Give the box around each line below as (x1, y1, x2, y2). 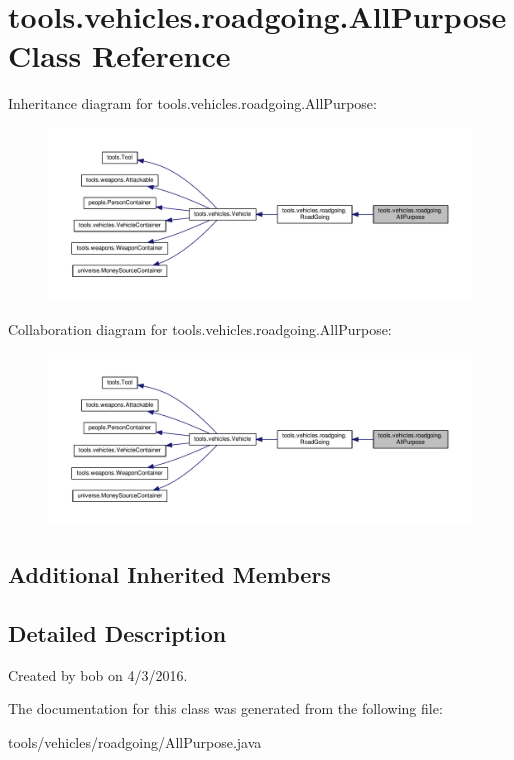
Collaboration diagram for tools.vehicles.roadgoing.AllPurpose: (8, 318, 392, 339)
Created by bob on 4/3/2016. (8, 664, 188, 685)
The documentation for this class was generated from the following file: (8, 698, 443, 719)
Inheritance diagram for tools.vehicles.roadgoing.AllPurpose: (8, 93, 377, 114)
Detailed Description (8, 618, 227, 649)
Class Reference (8, 35, 231, 76)
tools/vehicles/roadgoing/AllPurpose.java (8, 732, 262, 753)
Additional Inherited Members (8, 559, 331, 590)
